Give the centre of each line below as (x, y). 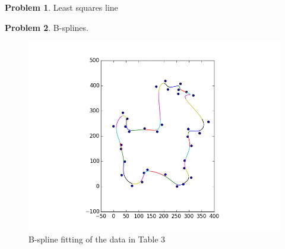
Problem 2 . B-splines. (47, 27)
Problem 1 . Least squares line (61, 7)
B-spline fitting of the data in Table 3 (97, 239)
